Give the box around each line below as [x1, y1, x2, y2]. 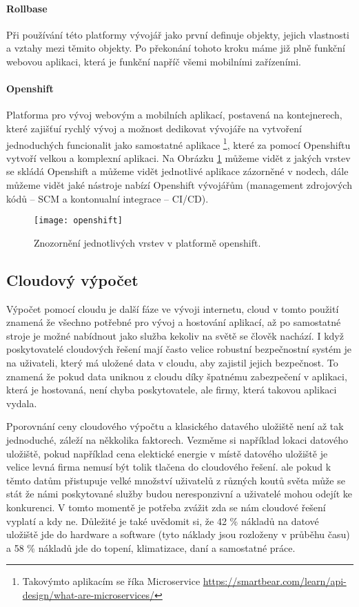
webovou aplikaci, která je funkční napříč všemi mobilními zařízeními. [6, 54, 301, 68]
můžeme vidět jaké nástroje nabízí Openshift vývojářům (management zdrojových [6, 178, 352, 192]
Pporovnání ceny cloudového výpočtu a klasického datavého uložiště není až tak [6, 419, 344, 433]
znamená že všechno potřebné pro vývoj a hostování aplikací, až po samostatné [6, 315, 341, 329]
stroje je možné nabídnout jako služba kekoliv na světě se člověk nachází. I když [6, 328, 344, 342]
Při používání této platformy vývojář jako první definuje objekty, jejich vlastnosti [6, 27, 349, 41]
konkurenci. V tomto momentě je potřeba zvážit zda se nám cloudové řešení [6, 500, 326, 514]
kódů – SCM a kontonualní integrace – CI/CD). [6, 191, 209, 205]
